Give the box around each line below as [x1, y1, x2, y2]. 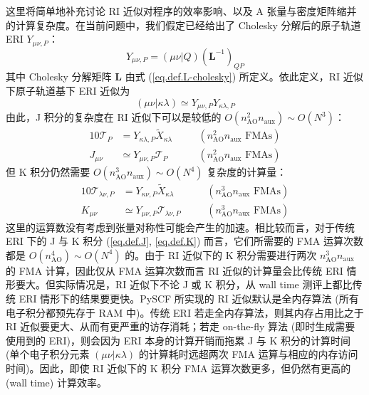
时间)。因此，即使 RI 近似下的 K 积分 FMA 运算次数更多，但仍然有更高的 [6, 360, 351, 375]
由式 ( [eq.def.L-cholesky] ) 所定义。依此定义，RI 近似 [125, 69, 363, 84]
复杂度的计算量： [207, 164, 287, 179]
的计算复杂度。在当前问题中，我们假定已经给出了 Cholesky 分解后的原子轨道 [6, 17, 361, 32]
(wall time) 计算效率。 [6, 374, 107, 389]
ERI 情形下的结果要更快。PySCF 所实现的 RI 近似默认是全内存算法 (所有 [19, 291, 359, 306]
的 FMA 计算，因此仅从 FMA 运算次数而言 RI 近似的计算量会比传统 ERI [6, 263, 343, 278]
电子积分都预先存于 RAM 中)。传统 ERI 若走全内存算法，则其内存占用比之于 [6, 305, 364, 320]
